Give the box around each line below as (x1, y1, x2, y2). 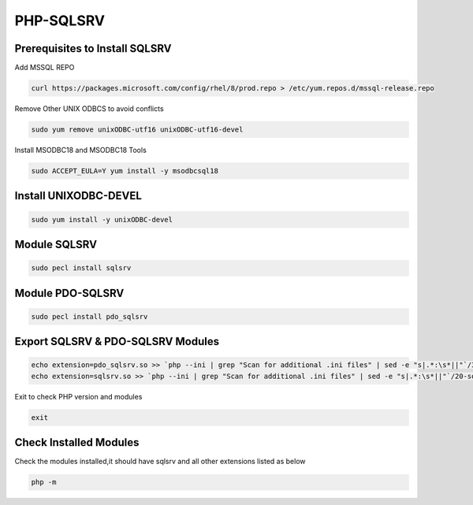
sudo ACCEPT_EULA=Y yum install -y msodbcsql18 (31, 166, 218, 175)
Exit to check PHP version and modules (14, 392, 143, 401)
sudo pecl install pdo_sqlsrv (31, 312, 148, 321)
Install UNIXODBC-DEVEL (14, 189, 142, 202)
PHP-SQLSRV (14, 12, 106, 29)
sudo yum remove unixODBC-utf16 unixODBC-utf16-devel (31, 125, 244, 134)
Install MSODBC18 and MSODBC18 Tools (14, 146, 147, 154)
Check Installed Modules (14, 436, 140, 449)
